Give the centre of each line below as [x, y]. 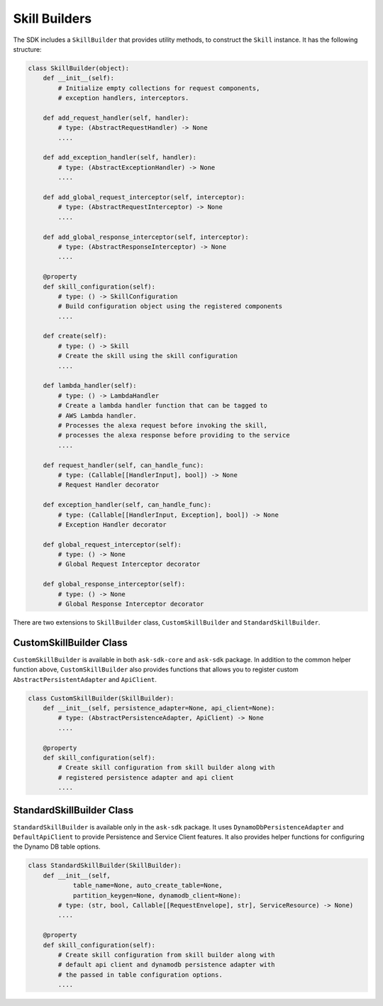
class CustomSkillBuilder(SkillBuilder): [101, 698]
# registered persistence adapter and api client [146, 777]
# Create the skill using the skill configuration [148, 356]
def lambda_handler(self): [90, 386]
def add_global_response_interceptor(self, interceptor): [146, 237]
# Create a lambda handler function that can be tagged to [163, 406]
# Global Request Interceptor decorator [129, 564]
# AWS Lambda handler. [98, 415]
